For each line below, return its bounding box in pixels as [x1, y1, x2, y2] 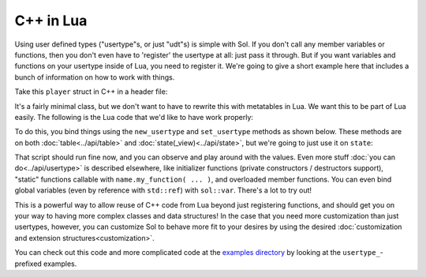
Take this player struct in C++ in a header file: [14, 87, 168, 96]
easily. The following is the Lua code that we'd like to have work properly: [14, 112, 254, 122]
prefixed [14, 259, 43, 268]
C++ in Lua [14, 12, 88, 29]
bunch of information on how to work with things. [14, 72, 175, 82]
